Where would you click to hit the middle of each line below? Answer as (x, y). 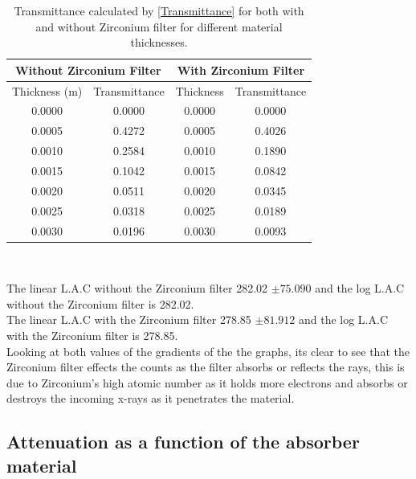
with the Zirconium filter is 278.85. (92, 335)
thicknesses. (159, 42)
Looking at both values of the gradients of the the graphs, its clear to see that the (208, 351)
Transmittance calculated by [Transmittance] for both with (159, 10)
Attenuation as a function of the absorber (183, 442)
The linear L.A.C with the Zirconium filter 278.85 (129, 319)
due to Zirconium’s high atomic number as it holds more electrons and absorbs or (207, 382)
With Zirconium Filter (241, 70)
